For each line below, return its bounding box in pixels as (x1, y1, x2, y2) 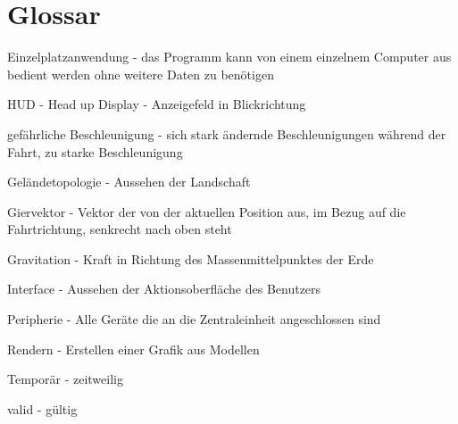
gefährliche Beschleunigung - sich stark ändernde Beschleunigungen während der (7, 124, 446, 143)
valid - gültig (7, 399, 78, 418)
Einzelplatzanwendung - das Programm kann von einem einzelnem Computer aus (7, 47, 452, 66)
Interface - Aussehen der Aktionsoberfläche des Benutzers (7, 279, 321, 298)
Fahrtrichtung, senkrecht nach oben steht (7, 220, 232, 238)
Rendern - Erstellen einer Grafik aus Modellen (7, 339, 260, 358)
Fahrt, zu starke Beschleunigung (7, 142, 183, 161)
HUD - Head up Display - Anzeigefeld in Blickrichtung (7, 95, 306, 113)
